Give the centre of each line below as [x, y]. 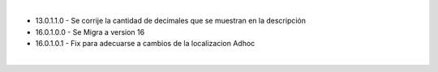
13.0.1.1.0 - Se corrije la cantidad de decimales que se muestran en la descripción [171, 21]
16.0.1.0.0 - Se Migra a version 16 [90, 32]
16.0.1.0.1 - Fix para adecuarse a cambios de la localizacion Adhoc [145, 44]
